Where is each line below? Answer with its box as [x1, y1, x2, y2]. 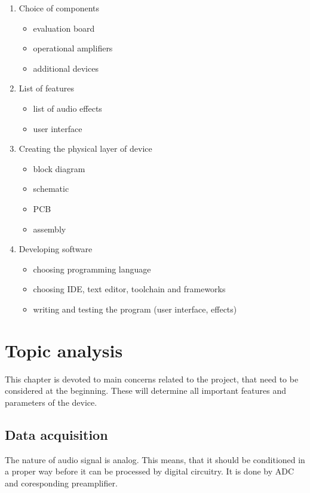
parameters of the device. [5, 396, 97, 408]
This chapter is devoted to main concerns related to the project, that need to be [5, 372, 299, 385]
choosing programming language [33, 262, 151, 275]
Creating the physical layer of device [19, 142, 152, 155]
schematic [33, 182, 69, 195]
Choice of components [19, 2, 100, 14]
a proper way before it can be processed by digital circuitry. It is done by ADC [5, 465, 294, 477]
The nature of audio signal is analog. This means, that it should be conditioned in [5, 453, 305, 466]
